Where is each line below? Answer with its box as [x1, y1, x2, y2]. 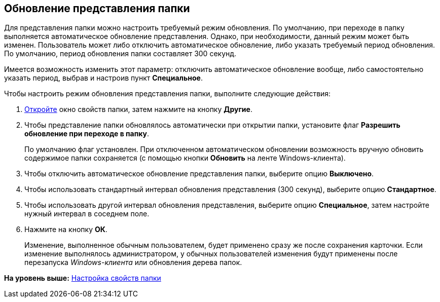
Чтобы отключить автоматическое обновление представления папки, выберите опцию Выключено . [24, 169, 374, 178]
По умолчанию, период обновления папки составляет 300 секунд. [4, 49, 237, 58]
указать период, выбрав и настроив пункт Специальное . [4, 73, 203, 83]
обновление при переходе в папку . [24, 129, 150, 138]
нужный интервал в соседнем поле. [24, 209, 150, 218]
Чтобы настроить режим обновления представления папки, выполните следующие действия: [4, 89, 331, 98]
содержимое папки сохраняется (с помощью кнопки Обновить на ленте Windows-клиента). [24, 154, 346, 163]
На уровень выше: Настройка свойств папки [4, 274, 161, 283]
